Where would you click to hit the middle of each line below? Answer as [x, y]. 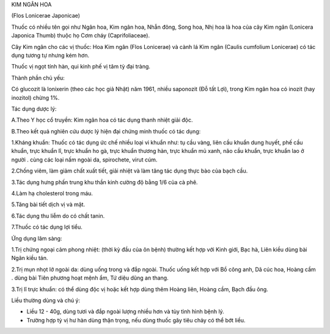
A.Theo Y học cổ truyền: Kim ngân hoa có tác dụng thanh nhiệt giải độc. [102, 120]
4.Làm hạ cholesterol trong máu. [52, 193]
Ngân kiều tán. [30, 258]
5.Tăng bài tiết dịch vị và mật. [48, 204]
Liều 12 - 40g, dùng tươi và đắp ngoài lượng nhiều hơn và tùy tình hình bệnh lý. [125, 311]
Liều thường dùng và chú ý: [46, 300]
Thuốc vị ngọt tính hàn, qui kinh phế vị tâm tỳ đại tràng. [81, 67]
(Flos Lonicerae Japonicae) [46, 16]
